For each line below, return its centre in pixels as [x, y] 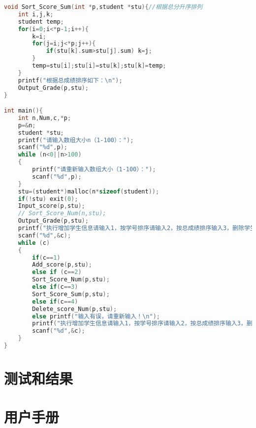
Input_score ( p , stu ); [51, 206]
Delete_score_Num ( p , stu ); [75, 309]
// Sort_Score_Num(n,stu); [62, 214]
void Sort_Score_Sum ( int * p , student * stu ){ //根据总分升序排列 [103, 7]
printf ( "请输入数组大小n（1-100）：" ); [76, 140]
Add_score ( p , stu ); [62, 265]
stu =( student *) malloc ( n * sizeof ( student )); [89, 191]
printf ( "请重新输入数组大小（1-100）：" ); [94, 170]
